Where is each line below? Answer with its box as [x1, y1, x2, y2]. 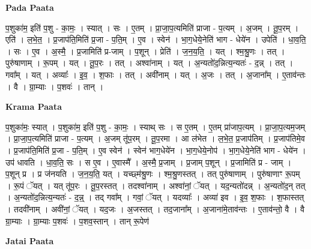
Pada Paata [5, 1, 54, 13]
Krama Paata [5, 100, 62, 113]
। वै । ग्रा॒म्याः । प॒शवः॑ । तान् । [5, 80, 104, 92]
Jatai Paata [5, 235, 54, 247]
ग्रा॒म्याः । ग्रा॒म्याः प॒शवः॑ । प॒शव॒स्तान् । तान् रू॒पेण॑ [5, 214, 149, 227]
